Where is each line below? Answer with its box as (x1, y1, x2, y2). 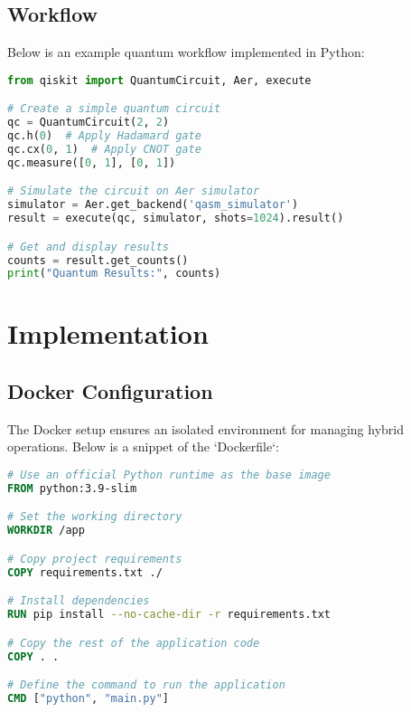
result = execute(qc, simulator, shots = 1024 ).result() (7, 212, 344, 225)
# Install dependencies (7, 594, 150, 608)
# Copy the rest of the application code (7, 636, 260, 650)
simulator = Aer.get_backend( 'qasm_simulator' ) (7, 198, 299, 212)
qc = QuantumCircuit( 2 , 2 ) (7, 116, 170, 129)
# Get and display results (7, 240, 169, 253)
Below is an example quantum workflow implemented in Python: (7, 43, 365, 62)
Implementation (7, 315, 209, 352)
